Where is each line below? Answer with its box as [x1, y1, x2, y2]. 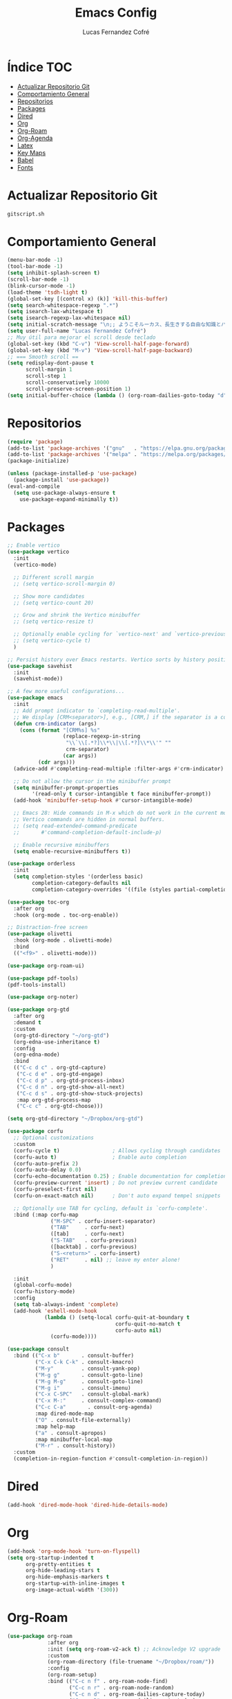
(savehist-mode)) [13, 676, 64, 683]
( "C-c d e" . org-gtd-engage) [16, 1071, 104, 1078]
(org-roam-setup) [47, 1671, 97, 1678]
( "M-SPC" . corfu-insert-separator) [50, 1217, 156, 1224]
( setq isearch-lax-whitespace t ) [7, 308, 104, 315]
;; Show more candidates [13, 592, 85, 600]
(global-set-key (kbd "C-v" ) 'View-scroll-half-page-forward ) [7, 340, 190, 347]
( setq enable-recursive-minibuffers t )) [13, 847, 131, 855]
